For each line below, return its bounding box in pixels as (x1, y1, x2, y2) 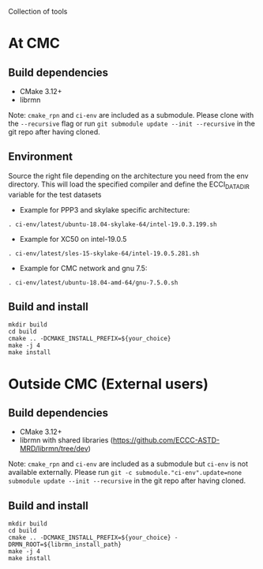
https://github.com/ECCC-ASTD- (112, 435, 220, 445)
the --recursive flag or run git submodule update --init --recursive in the (8, 119, 255, 128)
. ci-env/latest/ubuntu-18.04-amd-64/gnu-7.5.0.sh (8, 278, 178, 287)
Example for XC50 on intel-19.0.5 (19, 234, 127, 243)
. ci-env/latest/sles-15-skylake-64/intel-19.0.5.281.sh (8, 249, 200, 258)
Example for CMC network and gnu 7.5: (19, 263, 148, 273)
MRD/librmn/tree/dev (19, 444, 88, 454)
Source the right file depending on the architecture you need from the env (8, 171, 249, 180)
